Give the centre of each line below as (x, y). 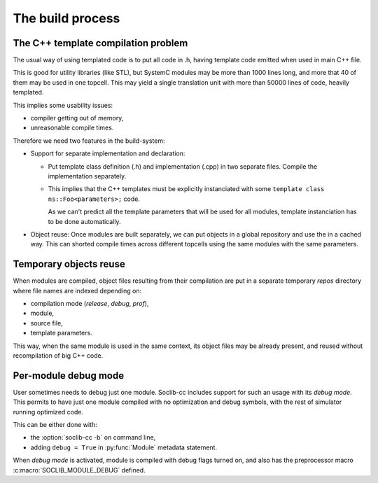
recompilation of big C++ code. (58, 355)
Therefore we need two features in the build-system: (89, 141)
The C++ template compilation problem (100, 43)
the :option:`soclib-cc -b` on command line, (93, 437)
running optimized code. (48, 412)
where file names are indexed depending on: (77, 290)
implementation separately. (87, 176)
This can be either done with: (55, 425)
